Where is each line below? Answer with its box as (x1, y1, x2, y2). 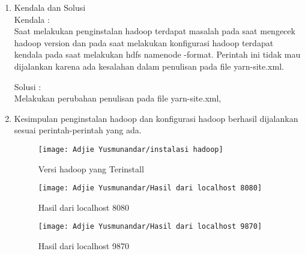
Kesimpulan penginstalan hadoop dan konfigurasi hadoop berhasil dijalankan (14, 112, 298, 124)
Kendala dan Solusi (14, 1, 86, 13)
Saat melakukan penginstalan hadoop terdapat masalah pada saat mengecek (14, 25, 295, 37)
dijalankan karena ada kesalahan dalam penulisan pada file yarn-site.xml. (14, 59, 284, 72)
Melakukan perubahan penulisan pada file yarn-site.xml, (14, 92, 222, 104)
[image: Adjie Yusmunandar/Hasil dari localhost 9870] (38, 222, 262, 231)
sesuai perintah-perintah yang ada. (14, 124, 142, 136)
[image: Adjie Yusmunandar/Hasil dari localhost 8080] (38, 184, 262, 193)
